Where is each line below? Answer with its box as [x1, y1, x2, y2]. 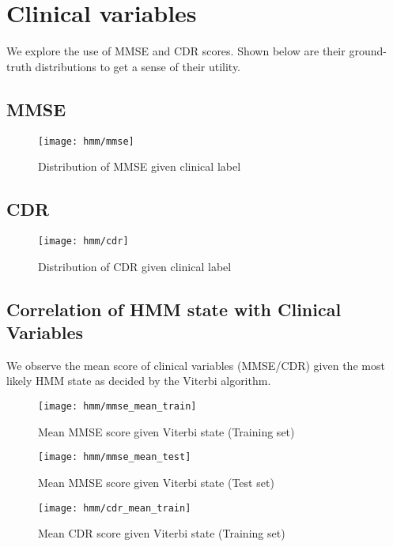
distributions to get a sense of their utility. [35, 58, 241, 74]
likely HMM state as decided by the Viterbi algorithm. [6, 372, 271, 389]
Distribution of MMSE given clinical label [38, 158, 241, 175]
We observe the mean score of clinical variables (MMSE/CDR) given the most [6, 356, 385, 373]
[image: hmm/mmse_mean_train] [38, 401, 197, 412]
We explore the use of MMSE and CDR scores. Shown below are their [6, 43, 346, 59]
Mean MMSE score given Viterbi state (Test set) [38, 473, 274, 490]
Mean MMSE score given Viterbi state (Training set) [38, 423, 295, 439]
